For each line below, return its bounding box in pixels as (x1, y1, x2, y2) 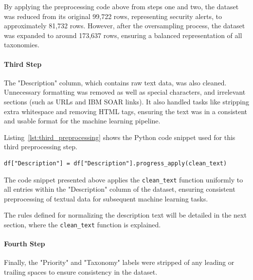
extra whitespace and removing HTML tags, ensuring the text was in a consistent (4, 106, 248, 116)
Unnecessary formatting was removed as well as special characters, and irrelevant (4, 87, 246, 97)
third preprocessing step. (4, 141, 77, 152)
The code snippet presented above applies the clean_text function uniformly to (4, 174, 243, 184)
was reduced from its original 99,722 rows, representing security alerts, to (4, 11, 222, 21)
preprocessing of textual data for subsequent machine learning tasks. (4, 193, 208, 203)
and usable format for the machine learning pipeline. (4, 116, 161, 126)
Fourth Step (4, 239, 45, 249)
